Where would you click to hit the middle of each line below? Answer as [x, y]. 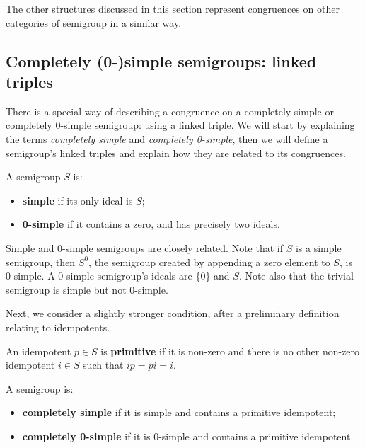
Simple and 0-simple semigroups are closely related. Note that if [145, 247]
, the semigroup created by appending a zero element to [209, 262]
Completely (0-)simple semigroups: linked [161, 61]
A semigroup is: [40, 388]
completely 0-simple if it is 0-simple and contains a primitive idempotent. [188, 436]
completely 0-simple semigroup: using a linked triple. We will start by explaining [180, 125]
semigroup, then [41, 262]
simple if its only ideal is [77, 200]
